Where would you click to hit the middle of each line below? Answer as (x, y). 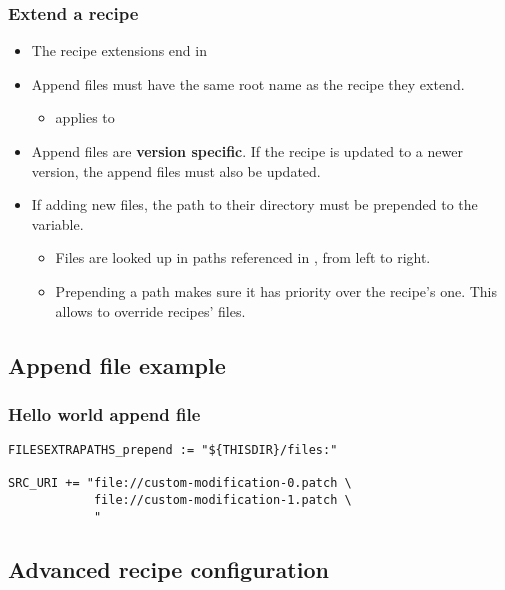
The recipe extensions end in (119, 50)
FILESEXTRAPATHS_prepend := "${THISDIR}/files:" (173, 450)
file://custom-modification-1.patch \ (222, 500)
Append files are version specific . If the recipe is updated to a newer (247, 151)
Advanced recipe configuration (168, 568)
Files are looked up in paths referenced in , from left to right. (243, 257)
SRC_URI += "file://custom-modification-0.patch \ (180, 483)
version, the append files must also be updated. (176, 170)
